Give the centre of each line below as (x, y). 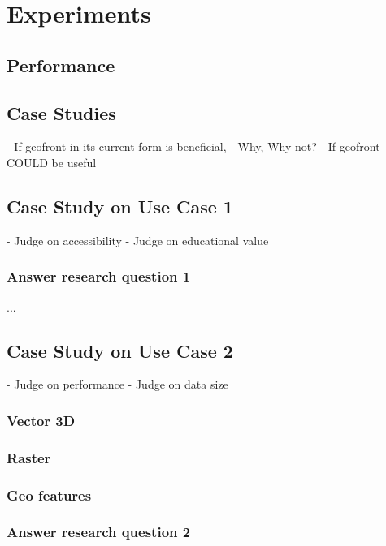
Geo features (49, 494)
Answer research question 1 (99, 276)
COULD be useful (52, 162)
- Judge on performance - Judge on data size (117, 384)
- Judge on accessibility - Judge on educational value (138, 240)
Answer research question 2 (99, 532)
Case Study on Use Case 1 (120, 206)
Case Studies (61, 112)
